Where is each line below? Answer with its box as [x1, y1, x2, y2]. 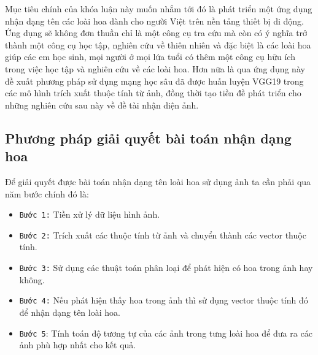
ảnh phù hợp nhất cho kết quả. [19, 338, 136, 351]
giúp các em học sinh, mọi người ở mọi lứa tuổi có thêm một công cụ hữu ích [5, 50, 295, 63]
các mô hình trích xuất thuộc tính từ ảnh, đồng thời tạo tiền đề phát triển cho [5, 86, 301, 99]
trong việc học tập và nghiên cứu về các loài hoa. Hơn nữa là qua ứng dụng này [5, 62, 305, 75]
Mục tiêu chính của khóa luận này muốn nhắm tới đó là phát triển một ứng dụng [5, 2, 312, 15]
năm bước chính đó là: [5, 187, 89, 200]
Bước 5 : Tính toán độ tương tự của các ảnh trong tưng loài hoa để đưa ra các [19, 326, 312, 339]
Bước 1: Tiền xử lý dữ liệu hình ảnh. [19, 208, 160, 221]
